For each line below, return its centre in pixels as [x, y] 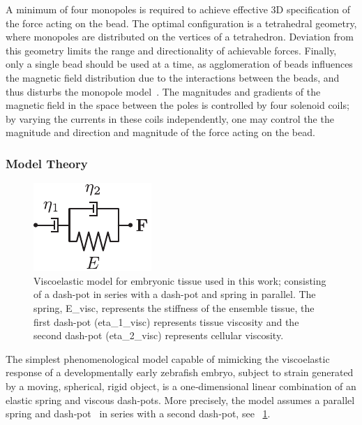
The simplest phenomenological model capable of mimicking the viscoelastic [168, 358]
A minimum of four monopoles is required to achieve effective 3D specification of [178, 9]
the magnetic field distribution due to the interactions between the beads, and [173, 77]
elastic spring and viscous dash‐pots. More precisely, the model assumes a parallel [180, 400]
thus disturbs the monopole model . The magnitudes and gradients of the [163, 91]
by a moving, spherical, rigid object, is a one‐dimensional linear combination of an [181, 386]
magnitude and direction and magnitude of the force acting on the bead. [160, 132]
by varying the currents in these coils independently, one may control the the [170, 118]
